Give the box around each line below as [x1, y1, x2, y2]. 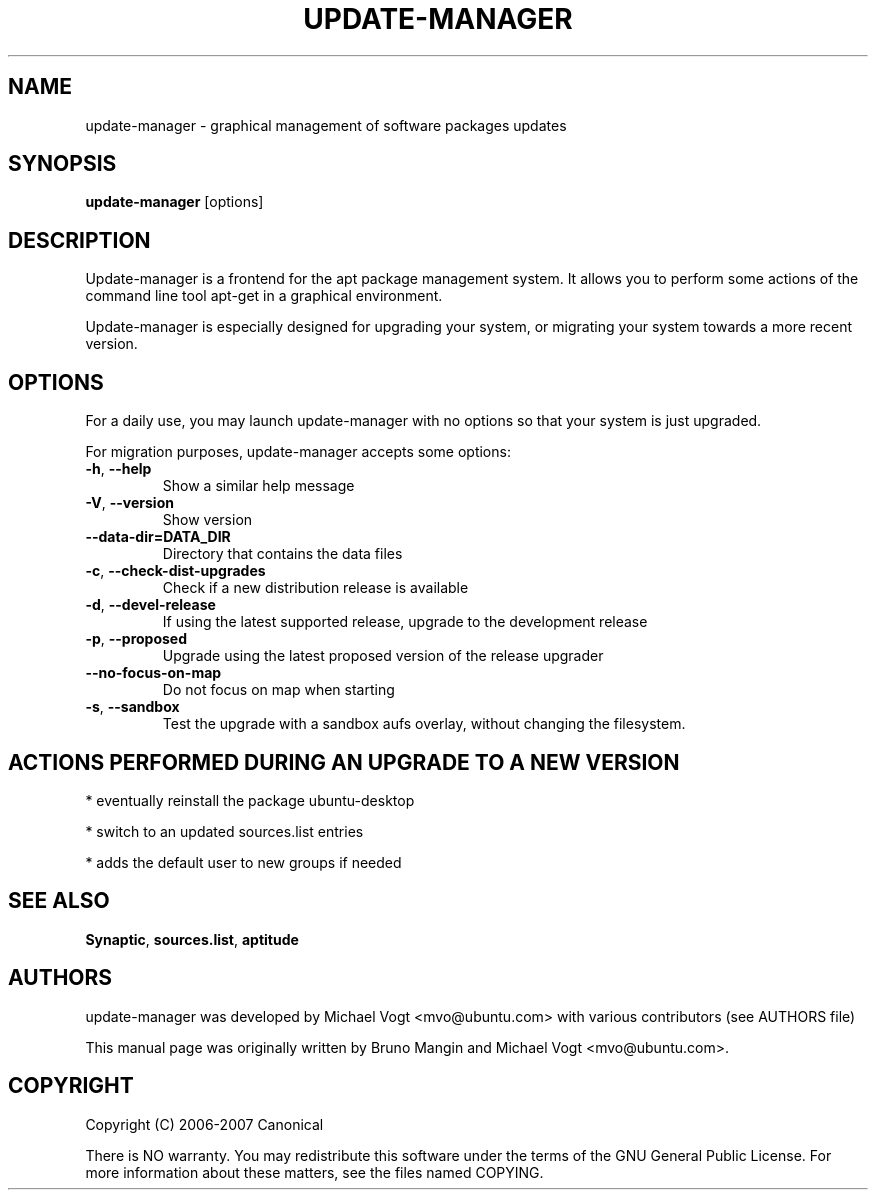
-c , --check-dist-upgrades [85, 562, 266, 580]
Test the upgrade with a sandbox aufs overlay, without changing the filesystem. [162, 715, 686, 733]
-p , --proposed [85, 630, 188, 648]
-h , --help [85, 460, 152, 478]
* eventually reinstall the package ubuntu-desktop [85, 791, 415, 809]
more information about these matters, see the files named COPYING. [85, 1163, 544, 1181]
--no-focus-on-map [85, 664, 222, 682]
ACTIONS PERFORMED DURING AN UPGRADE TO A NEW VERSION [8, 749, 680, 775]
